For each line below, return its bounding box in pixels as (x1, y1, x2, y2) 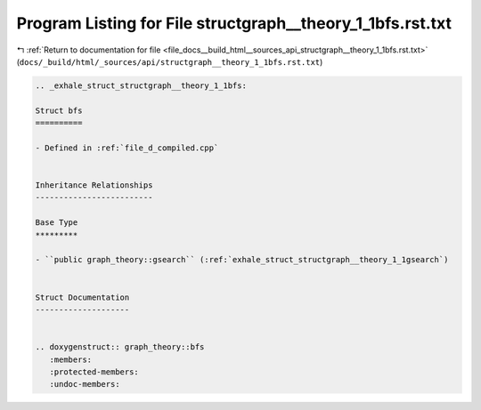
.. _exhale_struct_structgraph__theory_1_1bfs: (35, 80, 247, 91)
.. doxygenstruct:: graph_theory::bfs (35, 342, 205, 352)
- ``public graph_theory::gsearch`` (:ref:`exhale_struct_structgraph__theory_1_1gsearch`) (35, 254, 449, 265)
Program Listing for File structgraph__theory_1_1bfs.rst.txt (16, 13, 452, 33)
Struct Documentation (35, 292, 130, 302)
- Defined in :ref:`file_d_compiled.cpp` (35, 142, 219, 153)
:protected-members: (49, 366, 140, 377)
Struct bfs (35, 105, 83, 116)
